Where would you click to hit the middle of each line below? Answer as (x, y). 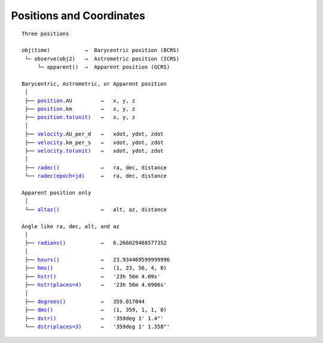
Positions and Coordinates (78, 16)
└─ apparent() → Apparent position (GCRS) (104, 67)
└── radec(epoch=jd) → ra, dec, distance (96, 176)
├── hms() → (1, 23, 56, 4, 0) (96, 268)
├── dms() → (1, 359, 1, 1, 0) (96, 310)
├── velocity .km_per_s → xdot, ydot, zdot (94, 142)
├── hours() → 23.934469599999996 (97, 260)
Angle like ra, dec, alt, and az (71, 226)
